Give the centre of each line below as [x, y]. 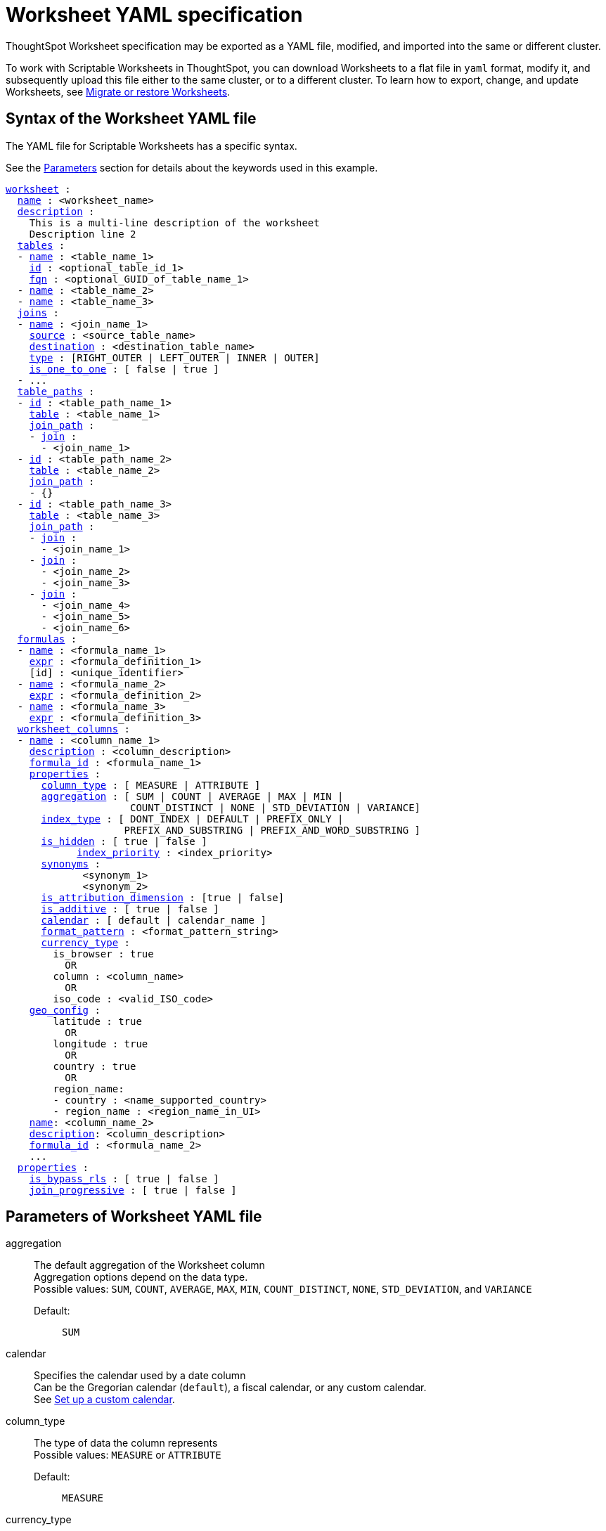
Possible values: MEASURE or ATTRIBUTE [128, 1455]
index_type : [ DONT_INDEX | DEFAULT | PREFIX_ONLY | [192, 819]
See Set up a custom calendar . [104, 1400]
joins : [38, 312]
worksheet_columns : [74, 729]
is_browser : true [103, 954]
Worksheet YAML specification [154, 15]
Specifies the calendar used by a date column [140, 1376]
